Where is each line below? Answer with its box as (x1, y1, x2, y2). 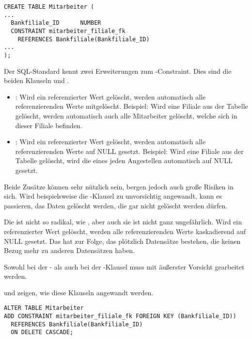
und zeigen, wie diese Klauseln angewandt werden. (4, 287, 154, 297)
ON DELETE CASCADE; (11, 329, 74, 336)
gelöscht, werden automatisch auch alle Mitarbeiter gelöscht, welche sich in (15, 110, 237, 120)
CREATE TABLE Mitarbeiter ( (4, 3, 94, 10)
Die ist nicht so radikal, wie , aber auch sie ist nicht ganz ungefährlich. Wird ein (4, 217, 242, 227)
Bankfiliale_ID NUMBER (11, 19, 101, 27)
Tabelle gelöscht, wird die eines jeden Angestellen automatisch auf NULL (15, 155, 233, 166)
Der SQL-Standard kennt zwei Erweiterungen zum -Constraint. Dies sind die (4, 66, 232, 76)
